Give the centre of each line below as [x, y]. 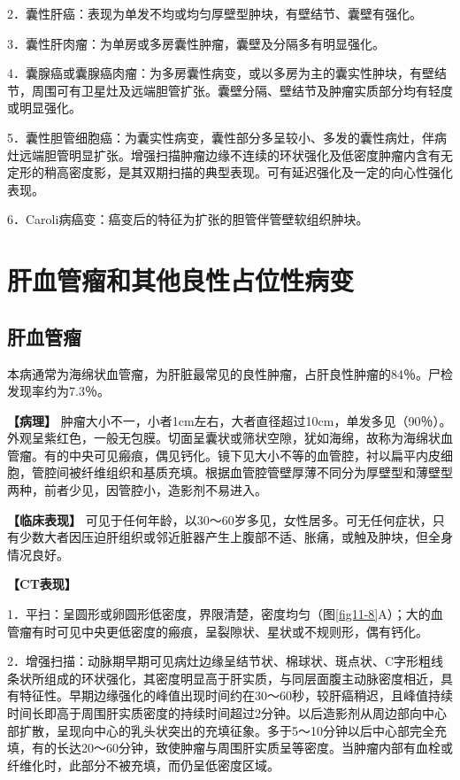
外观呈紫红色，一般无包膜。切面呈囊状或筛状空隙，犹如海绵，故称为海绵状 [224, 438]
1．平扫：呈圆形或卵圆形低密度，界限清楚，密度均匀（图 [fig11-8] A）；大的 [219, 614]
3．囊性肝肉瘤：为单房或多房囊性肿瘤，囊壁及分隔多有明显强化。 [196, 43]
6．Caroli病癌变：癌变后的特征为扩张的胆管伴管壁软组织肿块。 [188, 219]
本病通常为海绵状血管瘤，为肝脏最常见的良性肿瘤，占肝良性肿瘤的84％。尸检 [230, 373]
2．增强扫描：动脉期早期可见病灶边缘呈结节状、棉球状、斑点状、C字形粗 [219, 661]
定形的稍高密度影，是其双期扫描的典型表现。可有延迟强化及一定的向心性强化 [230, 172]
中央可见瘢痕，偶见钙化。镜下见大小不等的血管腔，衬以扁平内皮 [254, 455]
